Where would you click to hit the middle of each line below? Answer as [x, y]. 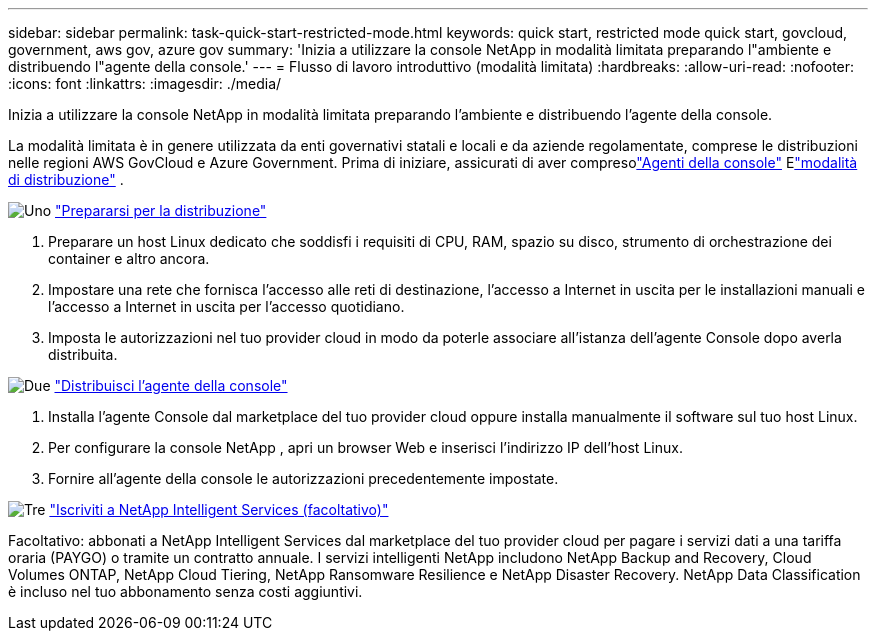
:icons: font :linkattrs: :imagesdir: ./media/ [145, 83]
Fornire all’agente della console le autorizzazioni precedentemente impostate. [303, 478]
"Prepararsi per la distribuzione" [161, 210]
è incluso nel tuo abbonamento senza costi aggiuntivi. [185, 591]
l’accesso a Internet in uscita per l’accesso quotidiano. [226, 306]
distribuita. [83, 354]
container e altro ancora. [129, 258]
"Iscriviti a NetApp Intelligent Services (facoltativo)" [219, 509]
